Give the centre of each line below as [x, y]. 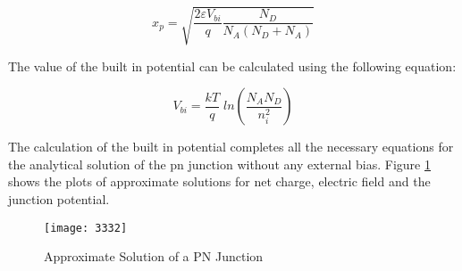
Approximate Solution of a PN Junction [154, 256]
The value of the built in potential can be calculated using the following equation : [232, 66]
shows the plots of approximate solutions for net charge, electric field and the [219, 181]
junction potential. [59, 198]
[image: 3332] [86, 228]
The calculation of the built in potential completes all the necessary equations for [231, 147]
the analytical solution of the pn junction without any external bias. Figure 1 [219, 164]
